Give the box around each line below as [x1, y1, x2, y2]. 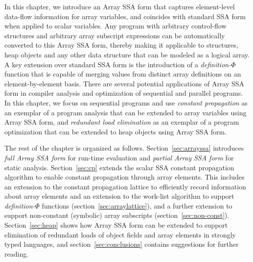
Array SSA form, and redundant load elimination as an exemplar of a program [4, 117, 239, 127]
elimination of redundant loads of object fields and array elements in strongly [4, 229, 236, 239]
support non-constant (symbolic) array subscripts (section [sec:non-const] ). [4, 210, 230, 220]
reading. [4, 248, 29, 259]
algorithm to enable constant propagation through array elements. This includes [4, 172, 245, 182]
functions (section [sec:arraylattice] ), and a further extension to [42, 200, 232, 210]
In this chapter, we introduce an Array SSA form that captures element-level [4, 1, 235, 11]
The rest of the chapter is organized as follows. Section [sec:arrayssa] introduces [4, 143, 244, 153]
